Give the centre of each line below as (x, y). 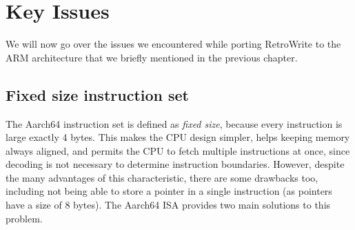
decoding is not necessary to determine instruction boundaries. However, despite (175, 164)
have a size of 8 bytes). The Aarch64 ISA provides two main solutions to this (168, 205)
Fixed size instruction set (98, 94)
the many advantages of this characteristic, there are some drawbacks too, (162, 177)
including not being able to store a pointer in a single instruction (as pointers (169, 191)
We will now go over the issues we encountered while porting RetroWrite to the (173, 44)
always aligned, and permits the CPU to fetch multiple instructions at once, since (178, 150)
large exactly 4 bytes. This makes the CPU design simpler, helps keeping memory (178, 137)
